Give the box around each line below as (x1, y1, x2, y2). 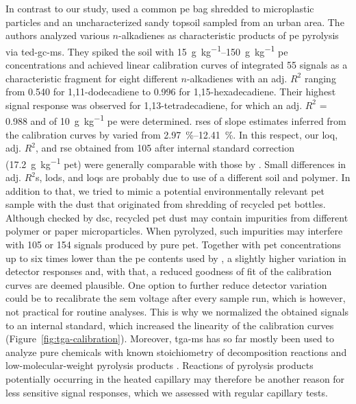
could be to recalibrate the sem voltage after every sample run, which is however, (5, 291, 346, 305)
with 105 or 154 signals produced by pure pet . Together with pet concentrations (5, 237, 342, 252)
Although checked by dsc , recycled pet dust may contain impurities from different (5, 210, 348, 224)
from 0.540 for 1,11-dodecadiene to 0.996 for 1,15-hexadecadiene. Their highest (5, 84, 336, 99)
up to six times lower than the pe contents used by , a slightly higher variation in (5, 250, 346, 265)
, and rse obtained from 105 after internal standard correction (35, 141, 295, 155)
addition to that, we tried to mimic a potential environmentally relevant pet (5, 183, 325, 198)
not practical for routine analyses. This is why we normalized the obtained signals (5, 305, 349, 319)
